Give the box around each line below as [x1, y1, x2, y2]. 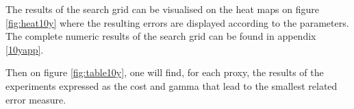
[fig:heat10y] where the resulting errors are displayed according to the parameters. [5, 15, 349, 29]
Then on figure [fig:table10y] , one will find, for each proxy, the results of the [5, 65, 324, 80]
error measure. [5, 92, 66, 106]
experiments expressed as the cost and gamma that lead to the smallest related [5, 78, 338, 93]
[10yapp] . [5, 42, 44, 56]
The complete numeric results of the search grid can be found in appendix [5, 29, 316, 43]
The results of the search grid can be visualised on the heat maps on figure [5, 2, 319, 16]
